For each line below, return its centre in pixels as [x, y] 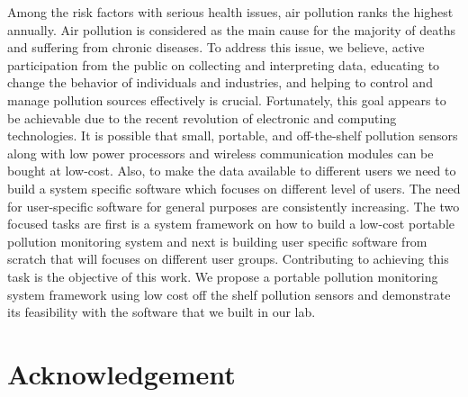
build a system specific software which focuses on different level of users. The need [234, 188]
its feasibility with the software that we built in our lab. [162, 312]
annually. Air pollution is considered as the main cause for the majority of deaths [231, 29]
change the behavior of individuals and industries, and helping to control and [220, 82]
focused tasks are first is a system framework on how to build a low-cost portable [231, 224]
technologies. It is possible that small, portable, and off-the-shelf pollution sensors [233, 135]
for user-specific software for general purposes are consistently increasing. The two [234, 206]
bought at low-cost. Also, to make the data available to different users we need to [232, 171]
